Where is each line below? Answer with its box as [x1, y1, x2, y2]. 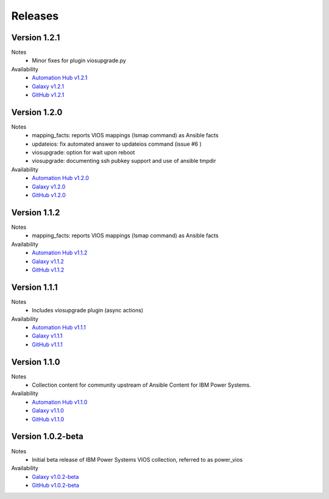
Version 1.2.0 [11, 107, 63, 117]
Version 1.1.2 [11, 207, 60, 218]
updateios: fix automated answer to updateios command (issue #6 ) [32, 140, 202, 148]
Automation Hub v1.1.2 [32, 249, 88, 256]
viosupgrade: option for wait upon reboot [32, 149, 135, 156]
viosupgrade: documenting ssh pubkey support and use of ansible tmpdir [32, 157, 216, 165]
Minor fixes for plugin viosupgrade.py [32, 57, 126, 64]
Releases [11, 9, 59, 23]
